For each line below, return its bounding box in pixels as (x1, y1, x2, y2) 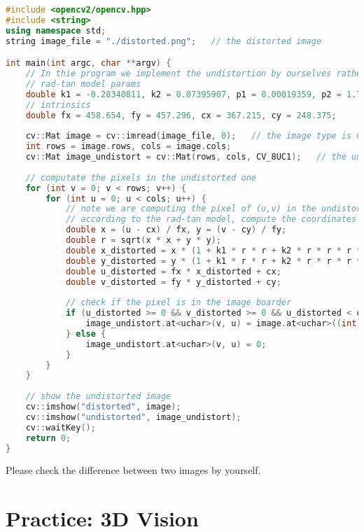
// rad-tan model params (25, 78, 141, 89)
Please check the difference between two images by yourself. (6, 463, 261, 477)
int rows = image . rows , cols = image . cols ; (25, 141, 232, 152)
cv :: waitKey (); (25, 422, 96, 433)
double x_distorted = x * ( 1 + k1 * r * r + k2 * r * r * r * (65, 245, 362, 255)
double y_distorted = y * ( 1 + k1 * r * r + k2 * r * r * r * (65, 255, 362, 266)
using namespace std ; (6, 25, 106, 36)
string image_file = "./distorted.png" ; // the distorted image (6, 36, 322, 46)
